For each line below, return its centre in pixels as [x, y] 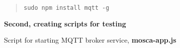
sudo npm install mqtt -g [66, 8]
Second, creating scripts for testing [65, 23]
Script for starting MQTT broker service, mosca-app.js [90, 40]
